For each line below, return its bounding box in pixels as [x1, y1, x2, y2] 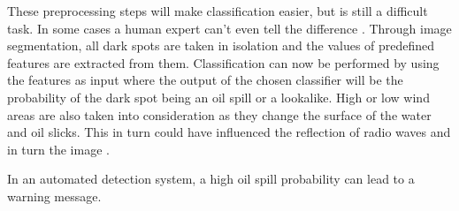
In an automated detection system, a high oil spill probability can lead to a [7, 170, 415, 188]
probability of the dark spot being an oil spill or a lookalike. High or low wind [7, 87, 430, 106]
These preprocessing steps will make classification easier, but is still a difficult [7, 2, 428, 19]
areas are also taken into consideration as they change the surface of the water [7, 105, 432, 124]
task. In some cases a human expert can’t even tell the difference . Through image [7, 19, 452, 37]
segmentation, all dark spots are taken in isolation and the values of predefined [7, 36, 435, 55]
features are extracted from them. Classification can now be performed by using [7, 53, 440, 72]
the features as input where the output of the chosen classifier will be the [7, 71, 403, 89]
